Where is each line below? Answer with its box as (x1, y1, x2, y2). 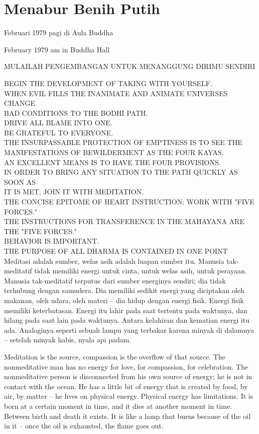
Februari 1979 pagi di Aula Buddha (4, 27, 113, 38)
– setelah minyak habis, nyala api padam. (4, 334, 132, 345)
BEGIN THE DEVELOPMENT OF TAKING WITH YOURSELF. (4, 78, 212, 88)
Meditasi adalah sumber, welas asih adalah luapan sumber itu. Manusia (4, 255, 224, 266)
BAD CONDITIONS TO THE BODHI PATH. (4, 107, 148, 118)
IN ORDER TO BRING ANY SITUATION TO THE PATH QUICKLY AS (4, 167, 238, 177)
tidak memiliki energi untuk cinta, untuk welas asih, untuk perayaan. (34, 265, 247, 276)
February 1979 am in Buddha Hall (4, 44, 110, 54)
